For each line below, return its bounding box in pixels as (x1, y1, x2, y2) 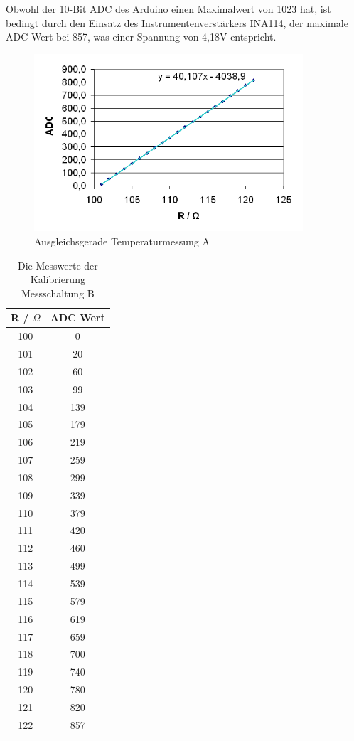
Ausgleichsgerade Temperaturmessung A (34, 233, 210, 248)
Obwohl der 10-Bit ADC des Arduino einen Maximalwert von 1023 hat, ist (6, 1, 331, 16)
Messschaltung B (21, 285, 95, 300)
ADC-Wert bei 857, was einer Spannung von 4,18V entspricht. (6, 29, 277, 44)
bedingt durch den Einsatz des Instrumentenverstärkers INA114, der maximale (6, 15, 348, 30)
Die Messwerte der (17, 257, 98, 272)
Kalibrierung (30, 272, 85, 287)
